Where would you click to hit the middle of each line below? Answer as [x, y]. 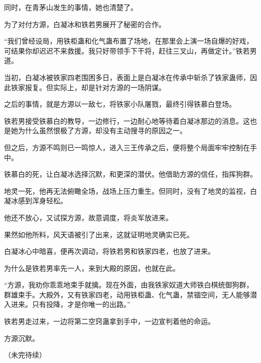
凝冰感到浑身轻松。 [36, 201]
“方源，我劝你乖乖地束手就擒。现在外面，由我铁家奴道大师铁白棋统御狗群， [129, 285]
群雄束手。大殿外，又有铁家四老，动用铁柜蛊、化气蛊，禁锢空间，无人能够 [127, 294]
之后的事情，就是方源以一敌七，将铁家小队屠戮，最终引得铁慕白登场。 [120, 104]
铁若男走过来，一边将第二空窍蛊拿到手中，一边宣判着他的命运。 [109, 321]
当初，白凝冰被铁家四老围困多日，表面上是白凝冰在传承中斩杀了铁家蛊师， [127, 77]
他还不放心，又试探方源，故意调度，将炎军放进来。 [88, 217]
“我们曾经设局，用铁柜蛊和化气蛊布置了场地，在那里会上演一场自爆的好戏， [129, 41]
